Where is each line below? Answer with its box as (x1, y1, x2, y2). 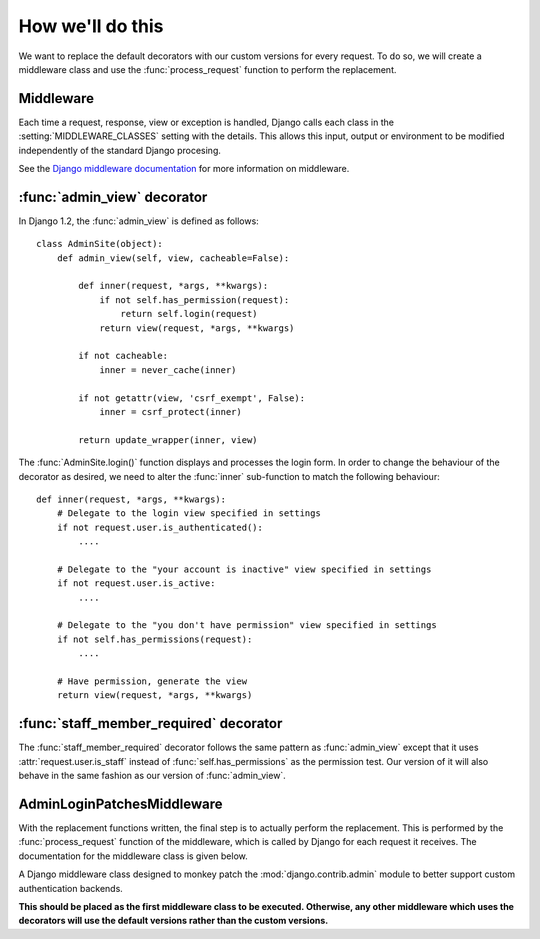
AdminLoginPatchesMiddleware (18, 795, 224, 812)
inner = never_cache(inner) (99, 364, 237, 375)
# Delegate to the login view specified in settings (56, 508, 322, 519)
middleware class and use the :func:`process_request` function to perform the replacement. (18, 63, 397, 75)
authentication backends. (18, 882, 124, 894)
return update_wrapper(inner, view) (78, 434, 259, 445)
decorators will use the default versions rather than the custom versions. (18, 915, 329, 927)
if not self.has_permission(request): (99, 294, 290, 305)
